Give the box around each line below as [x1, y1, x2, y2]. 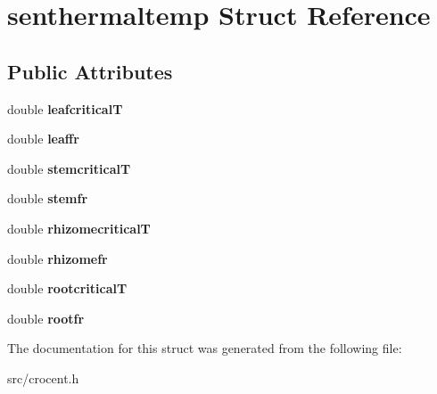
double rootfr [7, 308, 85, 327]
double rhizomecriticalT [7, 218, 151, 237]
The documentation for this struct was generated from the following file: [7, 339, 402, 357]
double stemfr [7, 189, 88, 208]
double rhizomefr [7, 249, 108, 267]
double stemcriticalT [7, 159, 131, 177]
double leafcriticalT [7, 99, 123, 118]
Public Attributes [7, 57, 173, 85]
